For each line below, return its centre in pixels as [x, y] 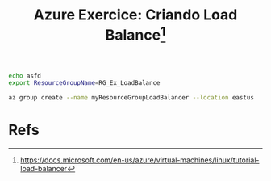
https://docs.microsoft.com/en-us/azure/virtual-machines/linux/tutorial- [140, 160]
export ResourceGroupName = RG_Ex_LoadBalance [84, 83]
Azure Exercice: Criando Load [135, 15]
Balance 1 [135, 34]
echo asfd [25, 76]
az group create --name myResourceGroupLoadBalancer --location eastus [131, 98]
